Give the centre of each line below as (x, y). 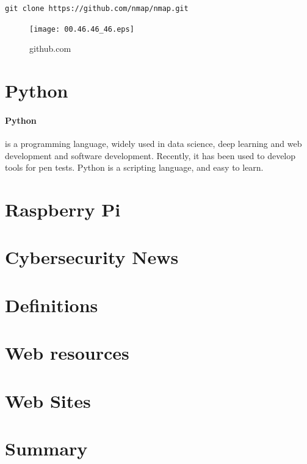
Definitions (52, 305)
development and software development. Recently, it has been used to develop (150, 155)
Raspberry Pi (63, 209)
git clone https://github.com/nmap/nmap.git (97, 9)
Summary (46, 448)
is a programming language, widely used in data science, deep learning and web (153, 144)
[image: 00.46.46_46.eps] (82, 29)
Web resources (67, 353)
